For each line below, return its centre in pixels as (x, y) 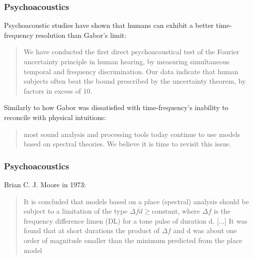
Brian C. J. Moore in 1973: (45, 184)
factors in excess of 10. (58, 90)
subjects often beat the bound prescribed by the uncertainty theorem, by (135, 81)
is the (222, 211)
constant (165, 212)
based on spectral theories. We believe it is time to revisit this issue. (127, 144)
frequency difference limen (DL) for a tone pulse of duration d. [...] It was (135, 220)
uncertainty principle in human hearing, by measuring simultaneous (126, 61)
